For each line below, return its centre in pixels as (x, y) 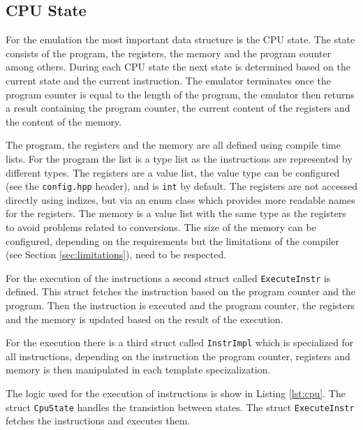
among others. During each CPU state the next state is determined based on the (178, 67)
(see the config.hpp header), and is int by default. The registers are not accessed (181, 186)
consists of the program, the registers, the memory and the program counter (169, 53)
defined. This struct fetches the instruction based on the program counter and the (181, 291)
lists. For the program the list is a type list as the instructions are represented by (179, 158)
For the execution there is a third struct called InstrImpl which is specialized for (180, 342)
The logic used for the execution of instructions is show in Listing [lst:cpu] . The (176, 393)
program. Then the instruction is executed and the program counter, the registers (180, 305)
